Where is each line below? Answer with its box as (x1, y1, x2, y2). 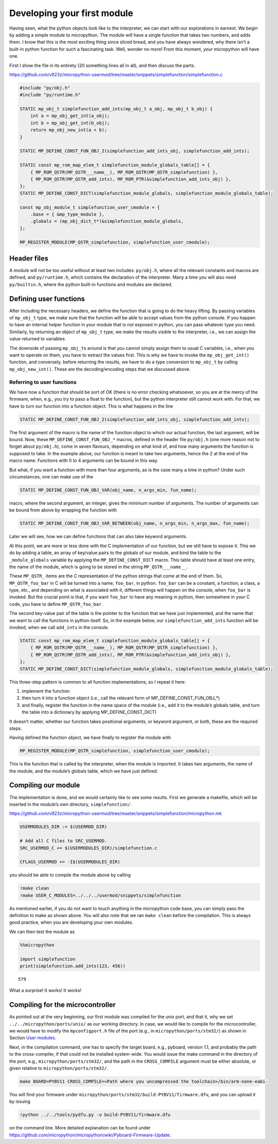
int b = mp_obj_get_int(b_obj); (30, 120, 110, 125)
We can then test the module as (9, 929, 75, 935)
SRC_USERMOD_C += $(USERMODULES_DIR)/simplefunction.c (20, 845, 157, 851)
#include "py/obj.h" (20, 85, 70, 90)
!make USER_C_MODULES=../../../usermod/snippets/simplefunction (20, 893, 181, 898)
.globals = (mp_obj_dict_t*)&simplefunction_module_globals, (30, 218, 184, 224)
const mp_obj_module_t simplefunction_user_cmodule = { (20, 204, 160, 210)
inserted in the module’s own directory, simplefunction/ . (9, 801, 132, 807)
